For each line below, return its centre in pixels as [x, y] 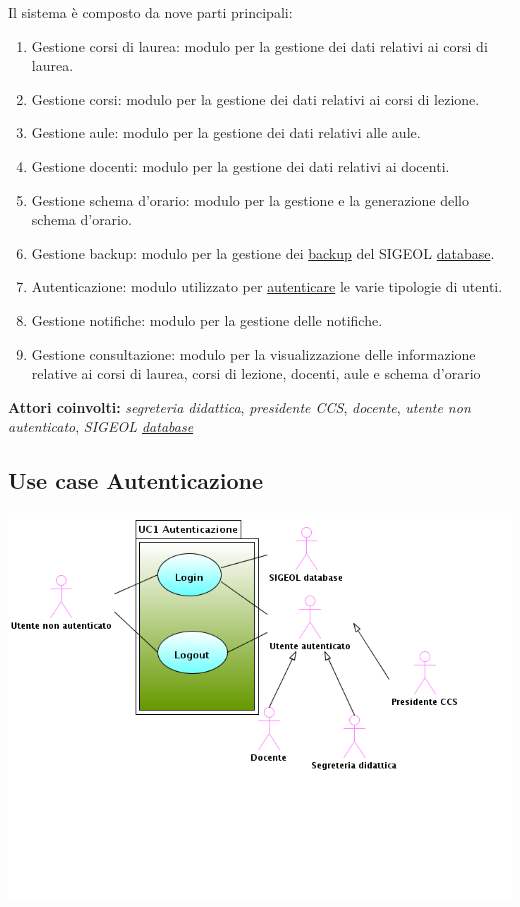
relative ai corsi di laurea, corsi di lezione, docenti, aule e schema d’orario [256, 373]
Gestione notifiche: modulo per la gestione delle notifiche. [207, 319]
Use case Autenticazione [136, 480]
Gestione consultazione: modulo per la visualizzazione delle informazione [253, 353]
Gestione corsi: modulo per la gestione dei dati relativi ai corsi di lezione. [255, 98]
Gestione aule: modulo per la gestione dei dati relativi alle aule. [226, 132]
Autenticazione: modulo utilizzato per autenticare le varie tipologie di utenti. [267, 286]
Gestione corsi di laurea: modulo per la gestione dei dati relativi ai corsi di [259, 45]
